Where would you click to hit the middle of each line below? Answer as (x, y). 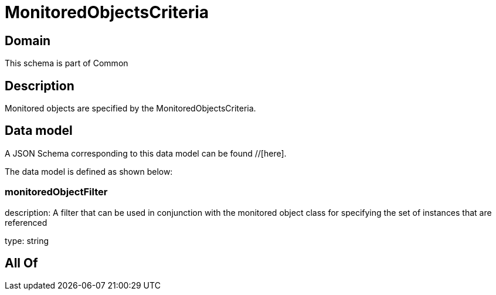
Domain (28, 40)
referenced (26, 222)
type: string (27, 240)
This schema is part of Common (67, 63)
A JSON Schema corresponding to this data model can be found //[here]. (146, 153)
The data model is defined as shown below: (89, 171)
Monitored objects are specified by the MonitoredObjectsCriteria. (130, 108)
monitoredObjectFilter (56, 192)
